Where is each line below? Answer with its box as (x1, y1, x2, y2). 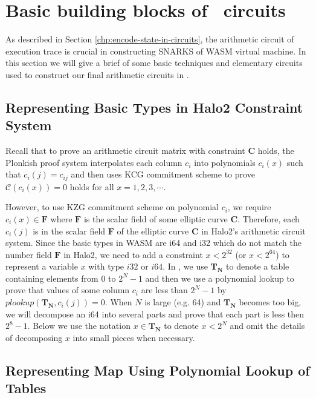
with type (88, 260, 124, 273)
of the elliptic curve (117, 224, 189, 237)
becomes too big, (239, 296, 301, 308)
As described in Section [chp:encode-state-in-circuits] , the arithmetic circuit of (5, 33, 294, 45)
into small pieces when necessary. (73, 331, 195, 343)
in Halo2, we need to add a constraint (63, 248, 203, 260)
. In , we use (163, 260, 208, 273)
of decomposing (5, 331, 63, 343)
